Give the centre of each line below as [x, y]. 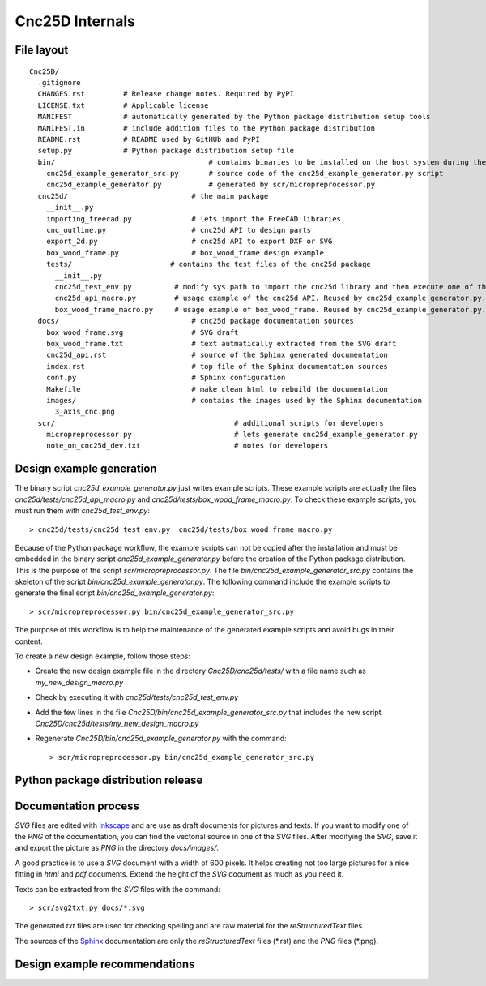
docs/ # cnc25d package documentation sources [196, 321]
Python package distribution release [109, 780]
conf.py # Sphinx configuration [166, 378]
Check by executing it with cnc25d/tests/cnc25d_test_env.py [137, 697]
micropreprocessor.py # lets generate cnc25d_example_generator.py [232, 435]
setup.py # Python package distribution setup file [166, 151]
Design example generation [86, 469]
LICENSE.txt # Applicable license [124, 105]
